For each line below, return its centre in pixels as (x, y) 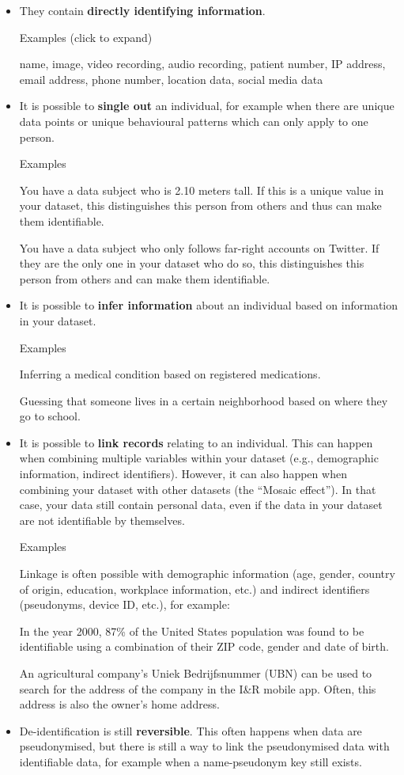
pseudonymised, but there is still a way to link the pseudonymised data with (204, 746)
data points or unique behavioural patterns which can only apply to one (194, 121)
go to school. (50, 416)
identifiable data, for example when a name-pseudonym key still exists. (191, 761)
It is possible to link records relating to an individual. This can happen (196, 442)
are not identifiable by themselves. (102, 520)
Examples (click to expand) (86, 37)
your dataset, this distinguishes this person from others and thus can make (200, 205)
